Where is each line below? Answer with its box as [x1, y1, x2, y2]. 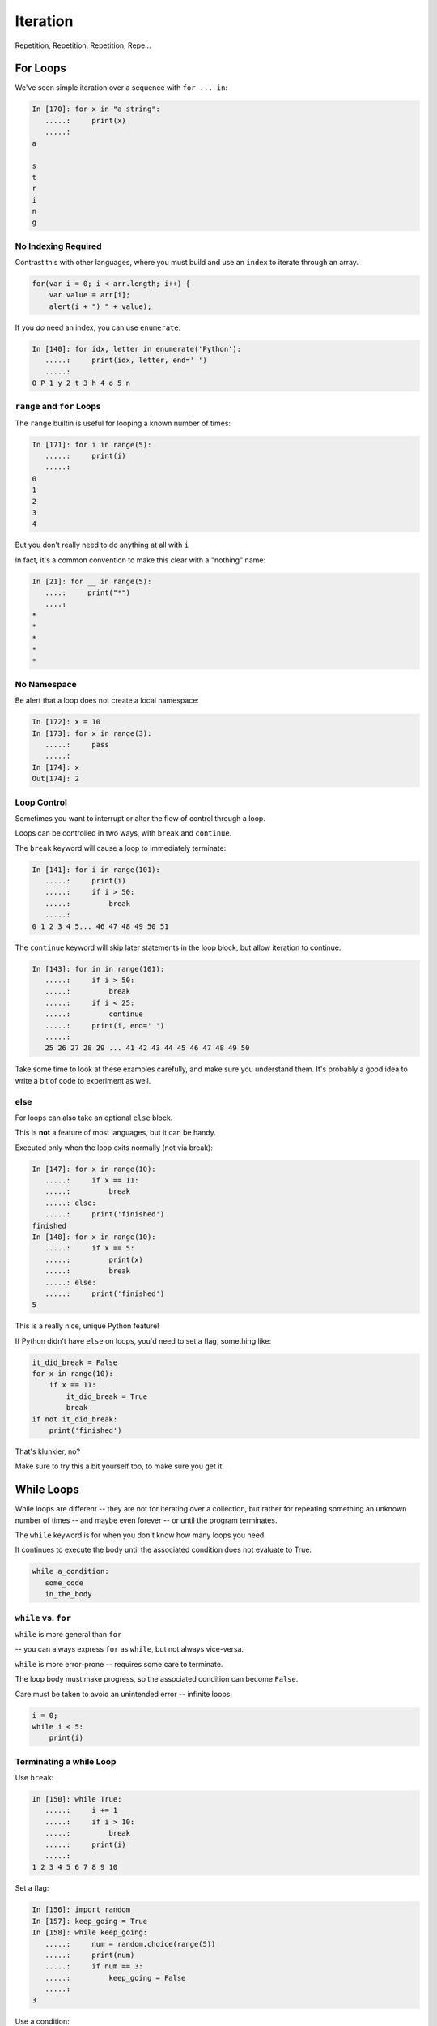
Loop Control [15, 797, 68, 808]
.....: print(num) [45, 1950, 135, 1960]
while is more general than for [15, 1629, 122, 1639]
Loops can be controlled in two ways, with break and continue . [15, 828, 232, 838]
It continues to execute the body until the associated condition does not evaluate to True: [15, 1545, 312, 1555]
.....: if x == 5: [45, 1244, 135, 1253]
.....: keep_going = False [45, 1973, 186, 1982]
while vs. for [15, 1612, 72, 1623]
